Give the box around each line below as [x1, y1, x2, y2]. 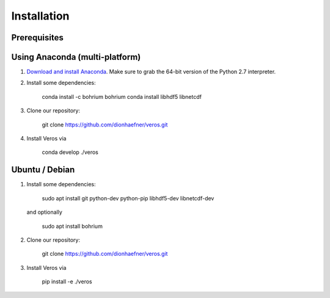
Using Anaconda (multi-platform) [11, 52, 141, 62]
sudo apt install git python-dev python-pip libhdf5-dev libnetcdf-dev [42, 194, 215, 202]
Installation [11, 9, 70, 23]
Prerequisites [11, 32, 64, 43]
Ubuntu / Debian [11, 165, 75, 175]
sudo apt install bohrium [42, 222, 103, 230]
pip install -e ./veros [42, 278, 92, 285]
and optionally [26, 208, 62, 216]
